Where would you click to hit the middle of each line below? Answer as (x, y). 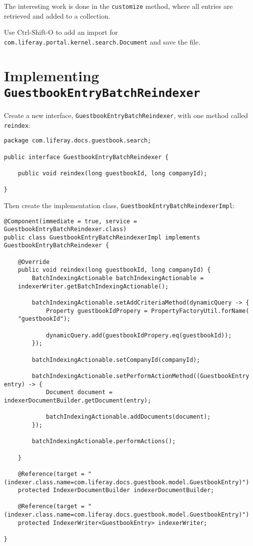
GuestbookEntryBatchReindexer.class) (65, 229)
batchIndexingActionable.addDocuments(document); (128, 417)
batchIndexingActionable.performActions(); (104, 441)
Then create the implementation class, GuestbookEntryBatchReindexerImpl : (119, 205)
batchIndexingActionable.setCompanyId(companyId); (116, 360)
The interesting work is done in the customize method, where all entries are (118, 6)
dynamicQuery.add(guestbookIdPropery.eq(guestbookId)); (139, 335)
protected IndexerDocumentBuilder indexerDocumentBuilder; (116, 490)
